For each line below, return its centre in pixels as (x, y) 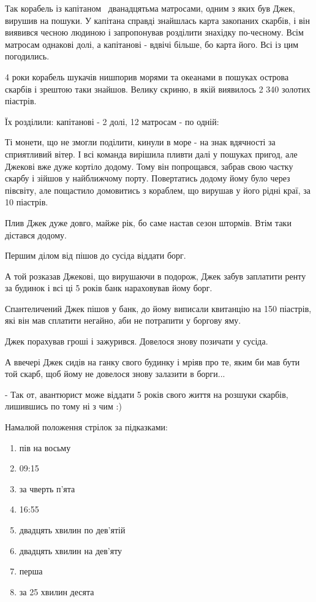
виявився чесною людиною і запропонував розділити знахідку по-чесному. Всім (154, 32)
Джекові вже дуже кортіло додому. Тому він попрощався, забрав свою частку (149, 166)
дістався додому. (36, 234)
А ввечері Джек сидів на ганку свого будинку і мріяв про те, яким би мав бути (152, 361)
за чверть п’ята (47, 488)
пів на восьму (45, 447)
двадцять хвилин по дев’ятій (72, 530)
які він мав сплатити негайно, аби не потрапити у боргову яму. (123, 320)
